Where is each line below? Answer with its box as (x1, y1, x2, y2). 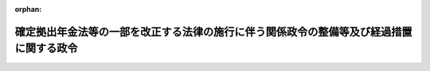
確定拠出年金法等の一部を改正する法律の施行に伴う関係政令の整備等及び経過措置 (14, 24, 412, 39)
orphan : (14, 5, 42, 13)
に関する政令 (14, 42, 78, 55)
